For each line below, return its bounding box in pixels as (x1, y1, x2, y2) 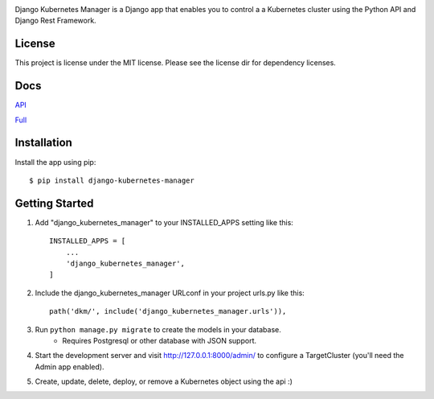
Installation (14, 136, 72, 150)
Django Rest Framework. (14, 16, 96, 26)
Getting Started (14, 196, 94, 210)
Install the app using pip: (14, 157, 96, 167)
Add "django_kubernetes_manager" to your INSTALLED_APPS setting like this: (35, 217, 293, 227)
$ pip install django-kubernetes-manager (29, 175, 194, 185)
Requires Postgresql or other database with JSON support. (62, 335, 257, 345)
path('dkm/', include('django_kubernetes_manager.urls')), (49, 306, 287, 316)
